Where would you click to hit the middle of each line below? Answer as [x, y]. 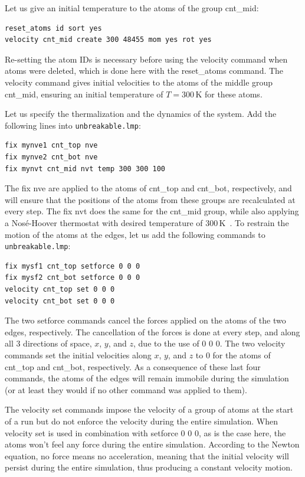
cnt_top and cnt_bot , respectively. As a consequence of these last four [133, 366]
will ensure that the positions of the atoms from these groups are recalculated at [150, 199]
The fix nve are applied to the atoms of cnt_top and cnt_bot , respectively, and [148, 188]
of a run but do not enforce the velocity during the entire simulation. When [142, 421]
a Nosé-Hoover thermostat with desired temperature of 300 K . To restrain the [147, 222]
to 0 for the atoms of [233, 355]
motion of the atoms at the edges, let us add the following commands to [135, 234]
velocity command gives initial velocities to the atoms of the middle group [139, 82]
